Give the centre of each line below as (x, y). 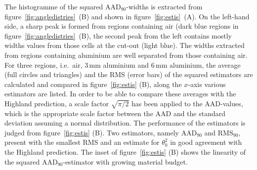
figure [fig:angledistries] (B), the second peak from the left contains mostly (118, 35)
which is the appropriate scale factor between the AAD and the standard (115, 113)
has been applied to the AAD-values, (187, 103)
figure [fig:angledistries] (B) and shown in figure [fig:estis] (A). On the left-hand (127, 16)
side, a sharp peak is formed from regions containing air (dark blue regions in (122, 26)
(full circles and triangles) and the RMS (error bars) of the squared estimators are (129, 74)
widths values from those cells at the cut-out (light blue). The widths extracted (125, 45)
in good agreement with (206, 142)
